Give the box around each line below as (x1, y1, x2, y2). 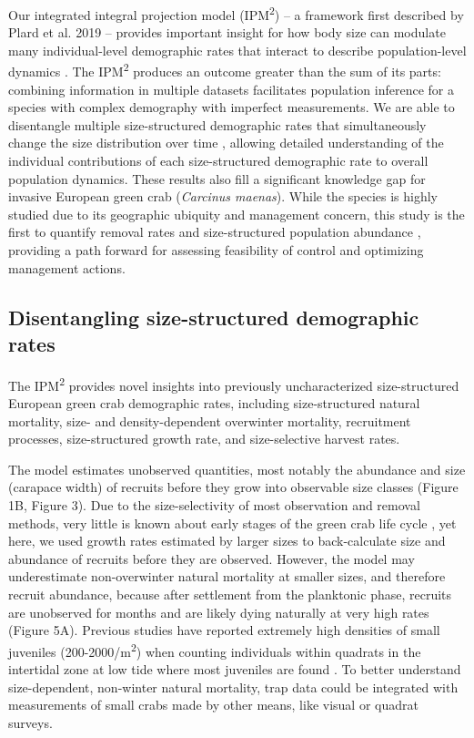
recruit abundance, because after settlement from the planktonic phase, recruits (8, 585, 452, 603)
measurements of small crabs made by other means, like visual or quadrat (8, 695, 419, 714)
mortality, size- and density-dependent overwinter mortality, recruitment (8, 411, 411, 430)
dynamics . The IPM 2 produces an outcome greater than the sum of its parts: (8, 59, 441, 81)
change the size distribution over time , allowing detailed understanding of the (8, 133, 444, 152)
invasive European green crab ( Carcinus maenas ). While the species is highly (8, 187, 438, 206)
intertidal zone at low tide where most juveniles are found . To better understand (8, 660, 461, 679)
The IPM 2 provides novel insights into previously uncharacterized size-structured (8, 373, 459, 395)
